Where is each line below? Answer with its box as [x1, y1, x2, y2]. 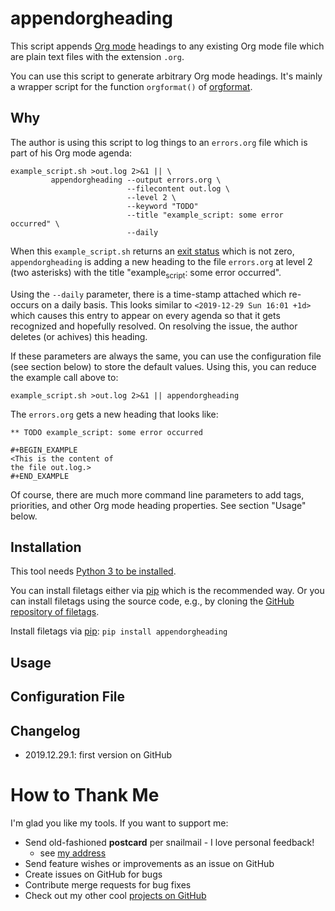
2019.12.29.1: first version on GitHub [24, 748, 173, 761]
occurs [10, 298, 40, 311]
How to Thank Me [10, 784, 160, 807]
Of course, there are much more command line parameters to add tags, [10, 488, 305, 501]
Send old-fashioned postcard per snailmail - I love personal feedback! [24, 836, 315, 848]
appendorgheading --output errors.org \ [50, 175, 222, 185]
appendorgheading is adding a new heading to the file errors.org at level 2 [10, 255, 313, 267]
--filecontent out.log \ [126, 183, 230, 194]
